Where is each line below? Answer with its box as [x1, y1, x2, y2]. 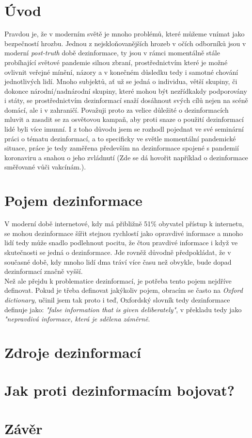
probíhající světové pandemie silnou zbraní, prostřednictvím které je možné [4, 57, 228, 67]
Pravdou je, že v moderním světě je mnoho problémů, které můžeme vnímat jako [4, 29, 245, 39]
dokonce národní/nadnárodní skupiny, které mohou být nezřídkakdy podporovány [4, 85, 247, 96]
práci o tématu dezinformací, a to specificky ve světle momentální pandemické [4, 133, 236, 143]
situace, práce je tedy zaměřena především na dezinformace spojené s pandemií [4, 143, 239, 153]
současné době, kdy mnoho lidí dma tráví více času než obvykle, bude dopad [4, 256, 232, 267]
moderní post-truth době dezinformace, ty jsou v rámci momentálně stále [4, 48, 220, 58]
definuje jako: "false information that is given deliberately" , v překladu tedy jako [4, 304, 242, 314]
